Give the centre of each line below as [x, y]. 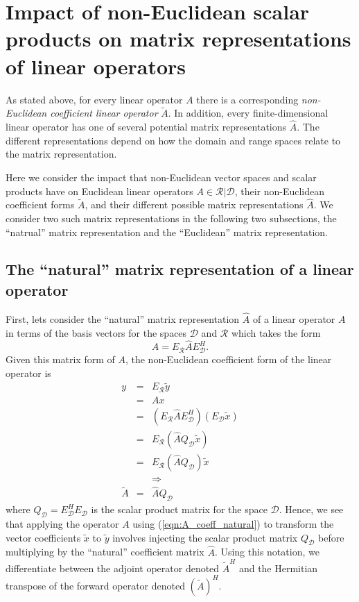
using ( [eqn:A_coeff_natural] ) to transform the [233, 523]
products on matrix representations [178, 39]
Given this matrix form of [60, 359]
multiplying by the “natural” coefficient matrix [105, 552]
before [331, 537]
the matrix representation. [61, 154]
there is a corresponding [247, 99]
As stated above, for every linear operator [94, 99]
